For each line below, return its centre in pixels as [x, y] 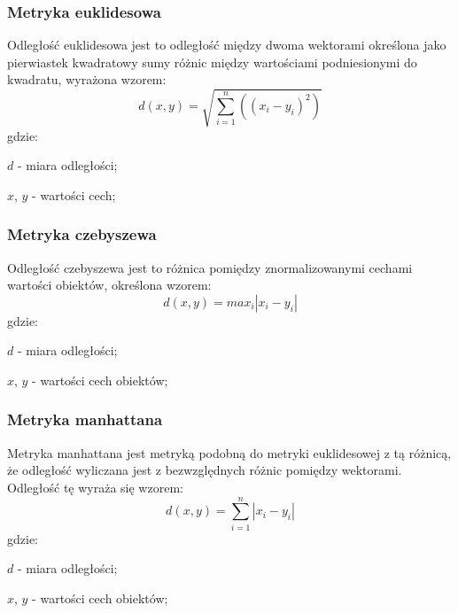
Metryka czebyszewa [82, 234]
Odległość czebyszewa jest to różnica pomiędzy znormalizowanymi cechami [210, 267]
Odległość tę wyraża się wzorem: [95, 487]
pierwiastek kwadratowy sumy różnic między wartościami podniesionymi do [212, 62]
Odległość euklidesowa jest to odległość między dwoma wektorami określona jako [227, 45]
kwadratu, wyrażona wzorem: [87, 79]
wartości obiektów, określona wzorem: [109, 285]
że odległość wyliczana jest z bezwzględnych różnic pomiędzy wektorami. [205, 470]
